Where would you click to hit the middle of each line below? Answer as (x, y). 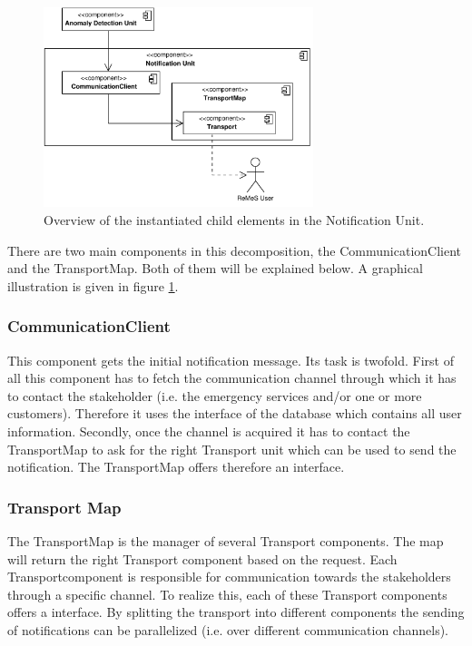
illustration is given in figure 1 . (93, 285)
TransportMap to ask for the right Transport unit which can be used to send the (232, 449)
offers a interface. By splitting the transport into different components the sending (236, 612)
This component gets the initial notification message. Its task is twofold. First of (231, 360)
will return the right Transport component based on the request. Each (202, 558)
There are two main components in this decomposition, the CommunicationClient (235, 250)
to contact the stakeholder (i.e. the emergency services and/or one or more (215, 395)
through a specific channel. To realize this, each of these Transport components (227, 594)
